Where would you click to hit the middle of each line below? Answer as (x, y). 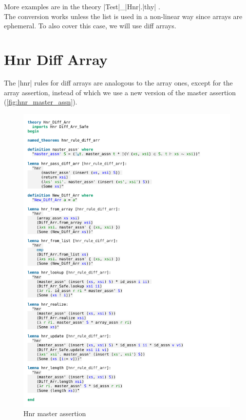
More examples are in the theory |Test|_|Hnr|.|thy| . (82, 6)
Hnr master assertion (55, 413)
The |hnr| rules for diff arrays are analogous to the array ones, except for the (118, 82)
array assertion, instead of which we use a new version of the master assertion (120, 92)
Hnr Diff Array (56, 59)
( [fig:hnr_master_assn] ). (41, 102)
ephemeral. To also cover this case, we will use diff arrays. (90, 26)
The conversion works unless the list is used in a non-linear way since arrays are (123, 16)
